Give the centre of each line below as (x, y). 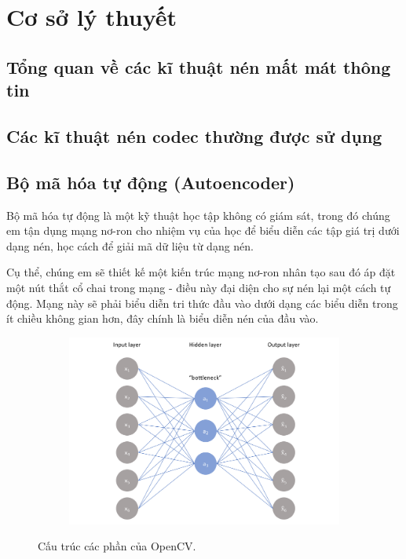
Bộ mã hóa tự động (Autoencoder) (151, 182)
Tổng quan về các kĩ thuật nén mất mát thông (199, 66)
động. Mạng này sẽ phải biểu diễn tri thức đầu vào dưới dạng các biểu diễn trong (202, 303)
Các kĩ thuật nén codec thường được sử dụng (194, 135)
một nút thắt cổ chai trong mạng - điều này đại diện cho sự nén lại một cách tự (199, 287)
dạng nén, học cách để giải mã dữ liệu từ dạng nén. (130, 245)
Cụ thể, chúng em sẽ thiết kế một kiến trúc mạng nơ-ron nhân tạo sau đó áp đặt (201, 272)
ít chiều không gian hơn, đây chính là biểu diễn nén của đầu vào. (163, 318)
